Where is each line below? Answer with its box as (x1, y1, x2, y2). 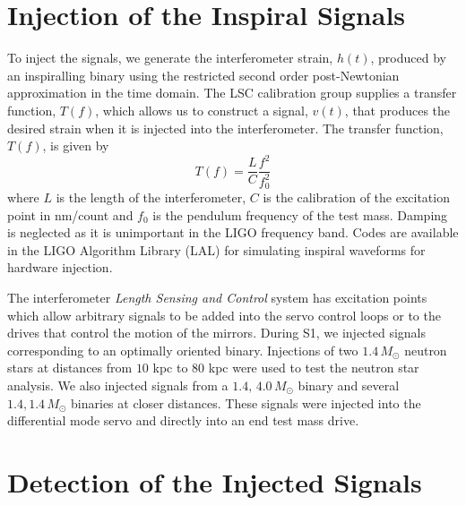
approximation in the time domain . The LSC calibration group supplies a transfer (7, 83, 457, 102)
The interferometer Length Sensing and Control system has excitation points (7, 288, 427, 307)
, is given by (42, 136, 109, 155)
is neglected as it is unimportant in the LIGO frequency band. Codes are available (7, 223, 459, 242)
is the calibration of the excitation (263, 188, 450, 207)
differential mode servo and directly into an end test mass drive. (7, 411, 359, 430)
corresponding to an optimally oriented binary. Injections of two (7, 340, 358, 359)
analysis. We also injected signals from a (7, 375, 229, 394)
